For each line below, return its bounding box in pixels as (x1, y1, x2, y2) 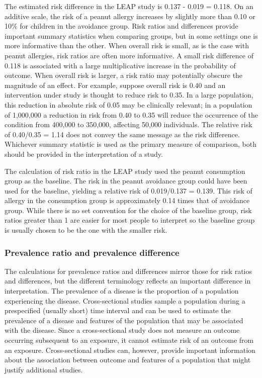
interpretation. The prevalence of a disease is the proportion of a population (5, 286, 239, 296)
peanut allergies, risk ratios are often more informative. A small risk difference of (5, 50, 253, 60)
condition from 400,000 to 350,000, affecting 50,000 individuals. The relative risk (5, 119, 252, 130)
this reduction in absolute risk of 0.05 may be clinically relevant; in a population (5, 99, 252, 110)
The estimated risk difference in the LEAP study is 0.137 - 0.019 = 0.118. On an (5, 1, 253, 11)
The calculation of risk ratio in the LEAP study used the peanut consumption (5, 165, 245, 176)
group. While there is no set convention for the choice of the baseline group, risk (5, 205, 252, 215)
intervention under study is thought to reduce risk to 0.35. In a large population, (5, 89, 253, 100)
